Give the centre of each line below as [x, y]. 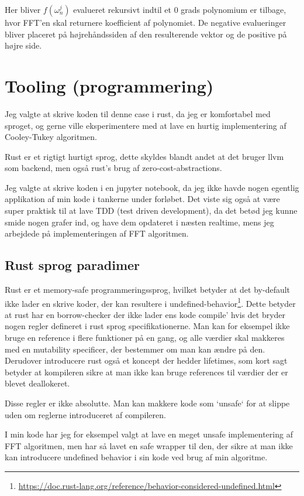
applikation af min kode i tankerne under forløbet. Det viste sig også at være [142, 199]
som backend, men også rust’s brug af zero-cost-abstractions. [113, 168]
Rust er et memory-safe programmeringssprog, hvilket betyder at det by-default [148, 290]
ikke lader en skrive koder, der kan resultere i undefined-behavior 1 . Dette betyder [150, 302]
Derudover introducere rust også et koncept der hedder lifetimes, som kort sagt [146, 360]
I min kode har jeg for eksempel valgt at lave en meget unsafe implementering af [149, 434]
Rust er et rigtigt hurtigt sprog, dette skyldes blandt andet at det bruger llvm [144, 156]
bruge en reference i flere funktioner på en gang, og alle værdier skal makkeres [145, 338]
